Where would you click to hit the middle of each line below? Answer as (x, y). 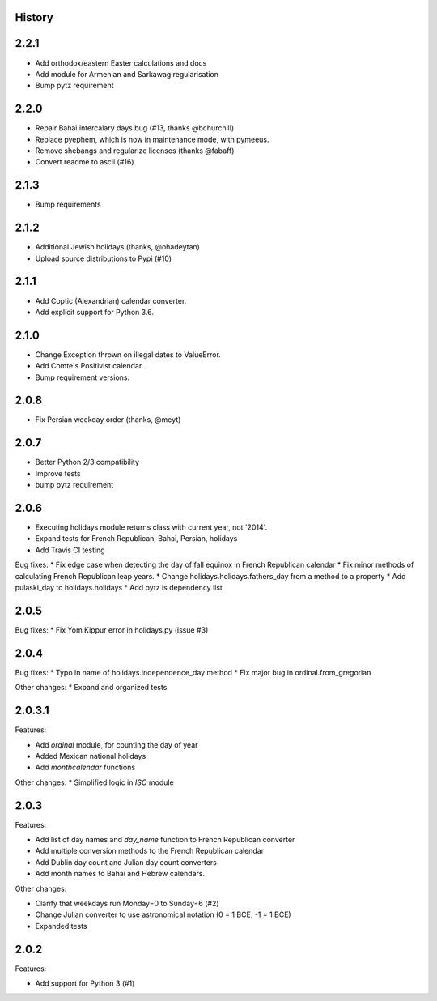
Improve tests (58, 473)
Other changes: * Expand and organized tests (91, 688)
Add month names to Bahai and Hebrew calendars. (120, 874)
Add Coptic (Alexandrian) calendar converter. (111, 300)
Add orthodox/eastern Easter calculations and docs (121, 63)
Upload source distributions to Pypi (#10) (104, 258)
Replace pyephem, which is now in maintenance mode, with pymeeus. (153, 139)
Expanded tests (61, 926)
